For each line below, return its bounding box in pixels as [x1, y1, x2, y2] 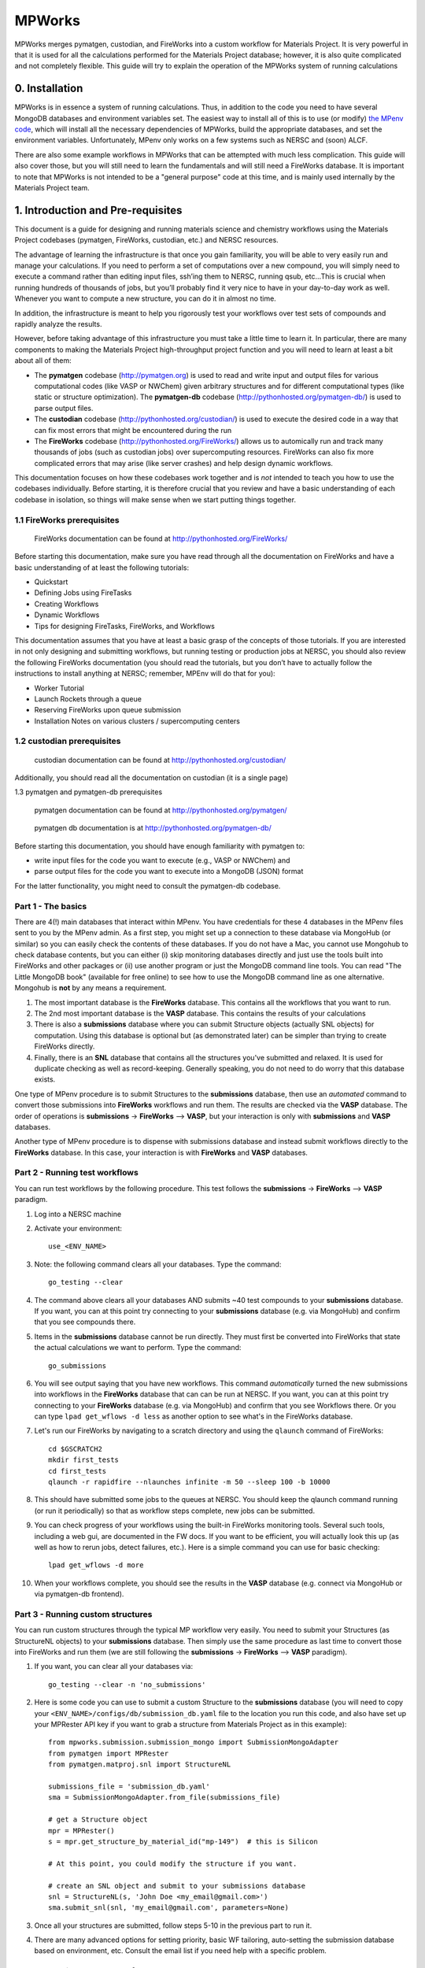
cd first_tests [48, 1467, 107, 1475]
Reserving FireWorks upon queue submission [34, 705, 181, 715]
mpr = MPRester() [48, 1826, 115, 1835]
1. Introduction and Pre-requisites [14, 203, 183, 216]
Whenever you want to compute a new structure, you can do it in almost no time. [14, 294, 277, 303]
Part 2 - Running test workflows [14, 1167, 139, 1178]
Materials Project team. [14, 183, 90, 192]
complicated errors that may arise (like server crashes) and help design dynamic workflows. [34, 458, 334, 468]
